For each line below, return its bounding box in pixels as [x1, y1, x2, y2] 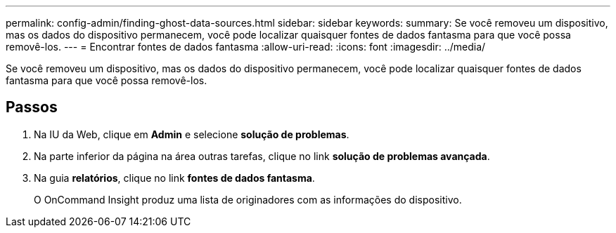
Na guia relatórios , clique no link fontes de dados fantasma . [34, 171, 315, 184]
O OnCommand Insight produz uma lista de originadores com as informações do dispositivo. [34, 193, 462, 206]
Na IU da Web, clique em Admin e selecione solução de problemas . [34, 128, 349, 140]
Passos [6, 98, 58, 116]
